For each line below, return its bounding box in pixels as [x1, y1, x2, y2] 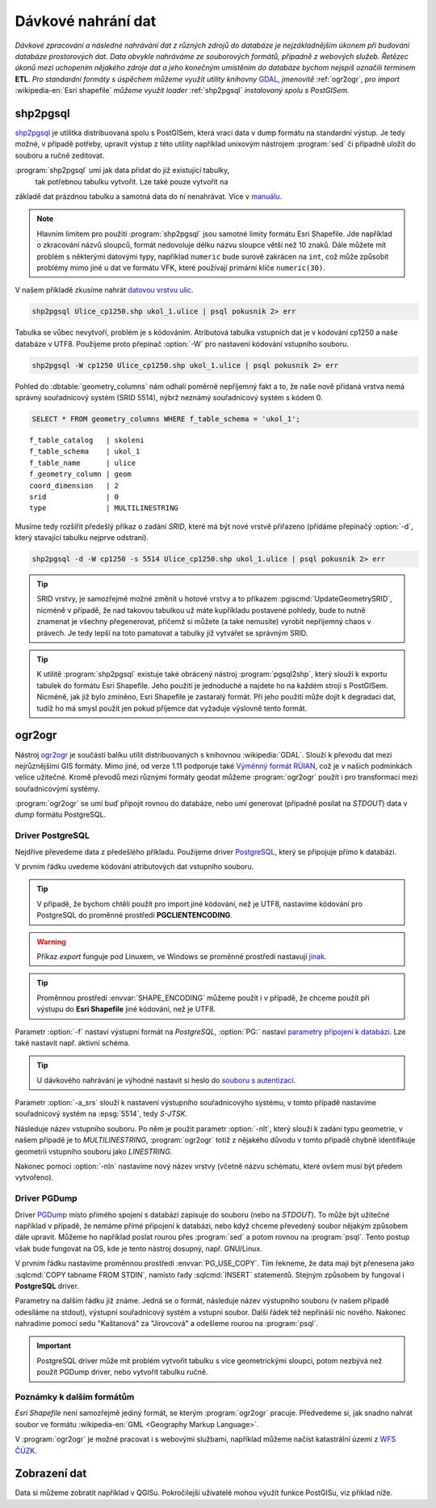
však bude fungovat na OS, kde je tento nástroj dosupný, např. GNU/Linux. [15, 1244, 262, 1253]
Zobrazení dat [15, 1467, 87, 1481]
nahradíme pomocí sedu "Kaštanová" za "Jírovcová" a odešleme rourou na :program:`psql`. [15, 1319, 319, 1328]
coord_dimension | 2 [29, 481, 119, 490]
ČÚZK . [15, 1446, 37, 1455]
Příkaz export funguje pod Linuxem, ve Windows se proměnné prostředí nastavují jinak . [36, 951, 327, 961]
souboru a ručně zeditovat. [15, 150, 105, 160]
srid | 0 [29, 492, 119, 501]
